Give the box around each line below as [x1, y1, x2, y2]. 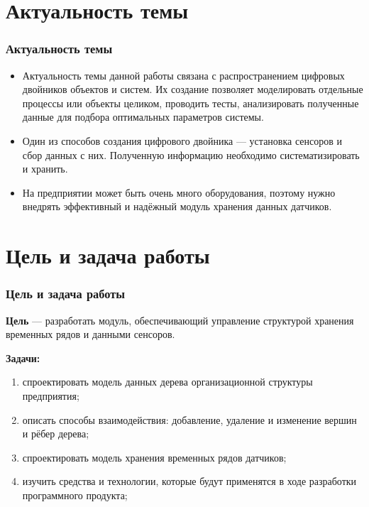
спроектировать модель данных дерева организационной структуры [22, 374, 313, 389]
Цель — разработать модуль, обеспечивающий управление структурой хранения [6, 312, 354, 327]
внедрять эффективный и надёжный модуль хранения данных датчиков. [22, 199, 332, 214]
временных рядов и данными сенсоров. [6, 327, 175, 342]
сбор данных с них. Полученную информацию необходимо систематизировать [22, 147, 360, 162]
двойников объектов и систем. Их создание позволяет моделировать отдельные [22, 82, 363, 97]
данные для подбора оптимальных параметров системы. [22, 109, 264, 124]
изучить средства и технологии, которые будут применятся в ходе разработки [22, 474, 357, 489]
